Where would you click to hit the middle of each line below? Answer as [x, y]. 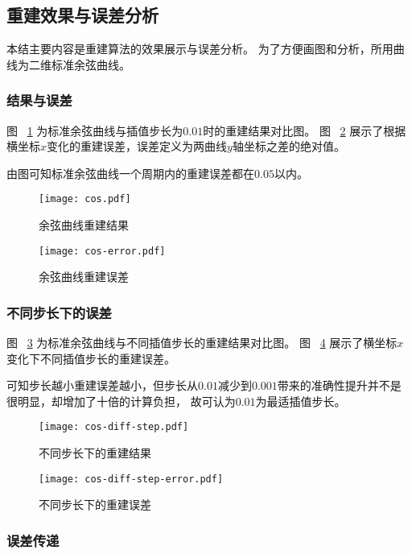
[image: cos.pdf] [85, 199]
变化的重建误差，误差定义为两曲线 [137, 146]
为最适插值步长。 [301, 401]
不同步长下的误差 [59, 312]
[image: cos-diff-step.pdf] [114, 427]
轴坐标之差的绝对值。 [288, 146]
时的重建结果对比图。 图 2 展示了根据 [305, 130]
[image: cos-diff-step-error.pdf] [131, 479]
